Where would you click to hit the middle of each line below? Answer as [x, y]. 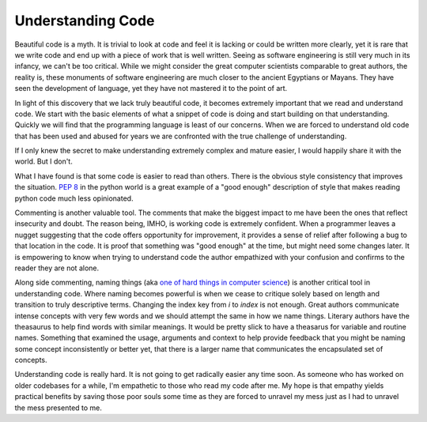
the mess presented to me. [59, 408]
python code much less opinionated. [74, 198]
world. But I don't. [43, 161]
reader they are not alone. [57, 268]
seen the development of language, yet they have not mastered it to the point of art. [151, 89]
